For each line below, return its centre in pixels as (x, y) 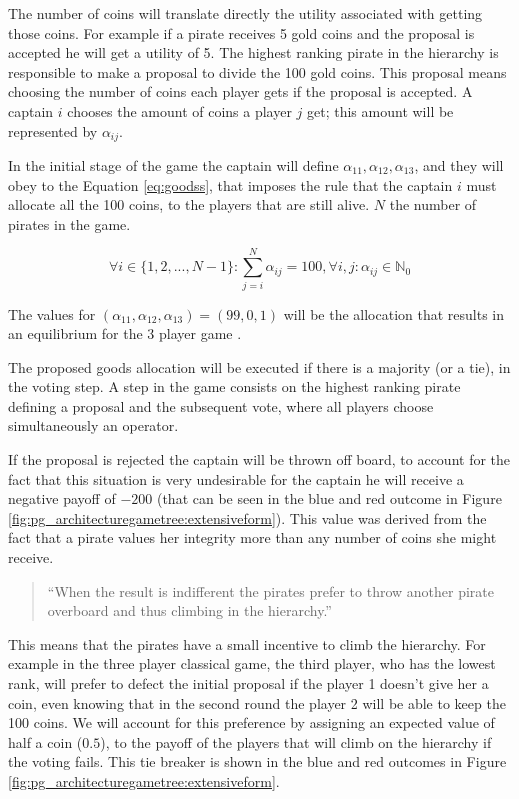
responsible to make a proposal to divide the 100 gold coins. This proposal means (257, 71)
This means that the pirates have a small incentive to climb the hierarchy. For (247, 643)
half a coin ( (45, 741)
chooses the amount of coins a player (179, 110)
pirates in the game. (69, 223)
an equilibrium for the (75, 333)
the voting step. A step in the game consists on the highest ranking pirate (234, 386)
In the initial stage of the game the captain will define (173, 165)
